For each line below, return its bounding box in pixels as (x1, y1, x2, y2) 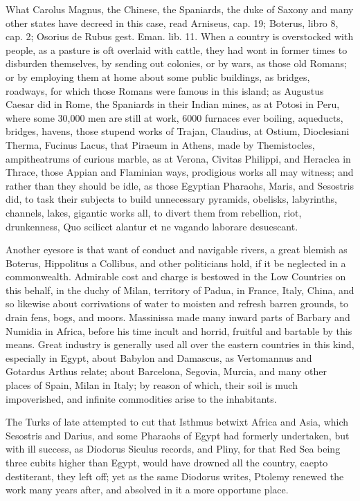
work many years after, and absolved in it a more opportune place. (6, 482, 289, 497)
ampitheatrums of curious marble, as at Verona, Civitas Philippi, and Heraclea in (6, 151, 351, 165)
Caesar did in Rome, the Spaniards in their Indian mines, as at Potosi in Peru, (6, 97, 340, 111)
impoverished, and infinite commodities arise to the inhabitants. (6, 391, 277, 406)
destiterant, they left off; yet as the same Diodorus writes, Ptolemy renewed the (6, 468, 344, 483)
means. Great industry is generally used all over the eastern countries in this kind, (6, 337, 354, 352)
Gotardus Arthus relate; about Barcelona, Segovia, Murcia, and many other (6, 364, 327, 379)
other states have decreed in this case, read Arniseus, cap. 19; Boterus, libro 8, (6, 15, 339, 30)
